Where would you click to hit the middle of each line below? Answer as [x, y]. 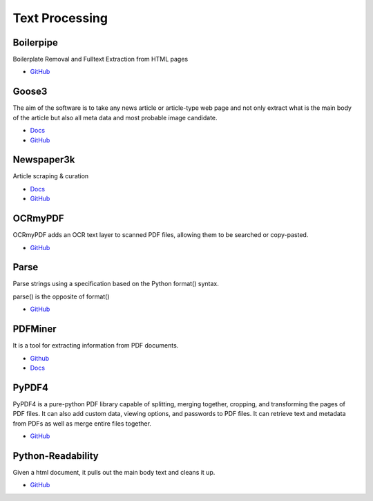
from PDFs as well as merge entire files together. [82, 423]
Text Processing [60, 18]
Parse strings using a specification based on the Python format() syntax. [116, 284]
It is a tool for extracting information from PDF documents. [96, 346]
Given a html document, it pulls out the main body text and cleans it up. [114, 472]
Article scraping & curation [51, 176]
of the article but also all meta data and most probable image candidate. [115, 117]
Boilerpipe [36, 42]
